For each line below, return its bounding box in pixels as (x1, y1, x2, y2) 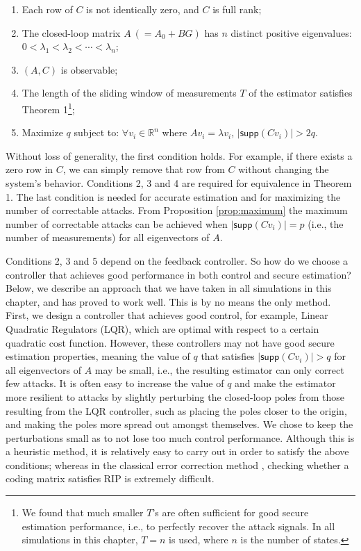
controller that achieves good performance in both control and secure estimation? (6, 267, 351, 281)
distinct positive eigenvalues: (230, 25, 352, 40)
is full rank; (212, 2, 262, 16)
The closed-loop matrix (22, 25, 121, 40)
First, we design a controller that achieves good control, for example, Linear (6, 308, 328, 322)
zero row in (6, 162, 53, 176)
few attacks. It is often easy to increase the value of (6, 376, 224, 390)
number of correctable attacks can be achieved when (6, 216, 228, 231)
